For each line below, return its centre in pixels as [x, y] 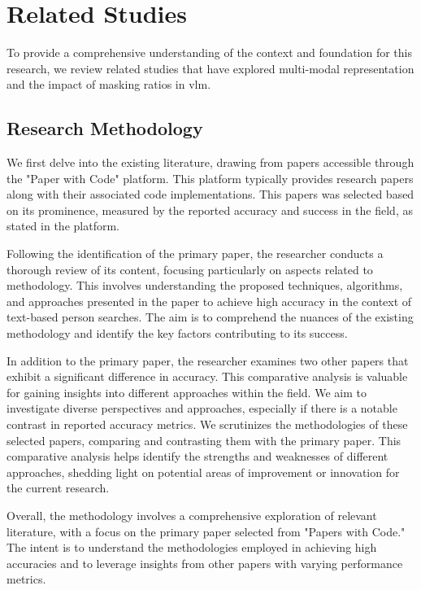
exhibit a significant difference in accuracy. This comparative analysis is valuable [207, 376]
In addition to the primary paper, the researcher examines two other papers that [208, 360]
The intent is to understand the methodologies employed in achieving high [192, 547]
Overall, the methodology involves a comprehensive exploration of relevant [192, 515]
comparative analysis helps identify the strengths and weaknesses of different [197, 456]
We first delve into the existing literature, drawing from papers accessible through [210, 162]
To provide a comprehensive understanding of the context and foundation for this [209, 52]
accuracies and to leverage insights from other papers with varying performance [205, 563]
